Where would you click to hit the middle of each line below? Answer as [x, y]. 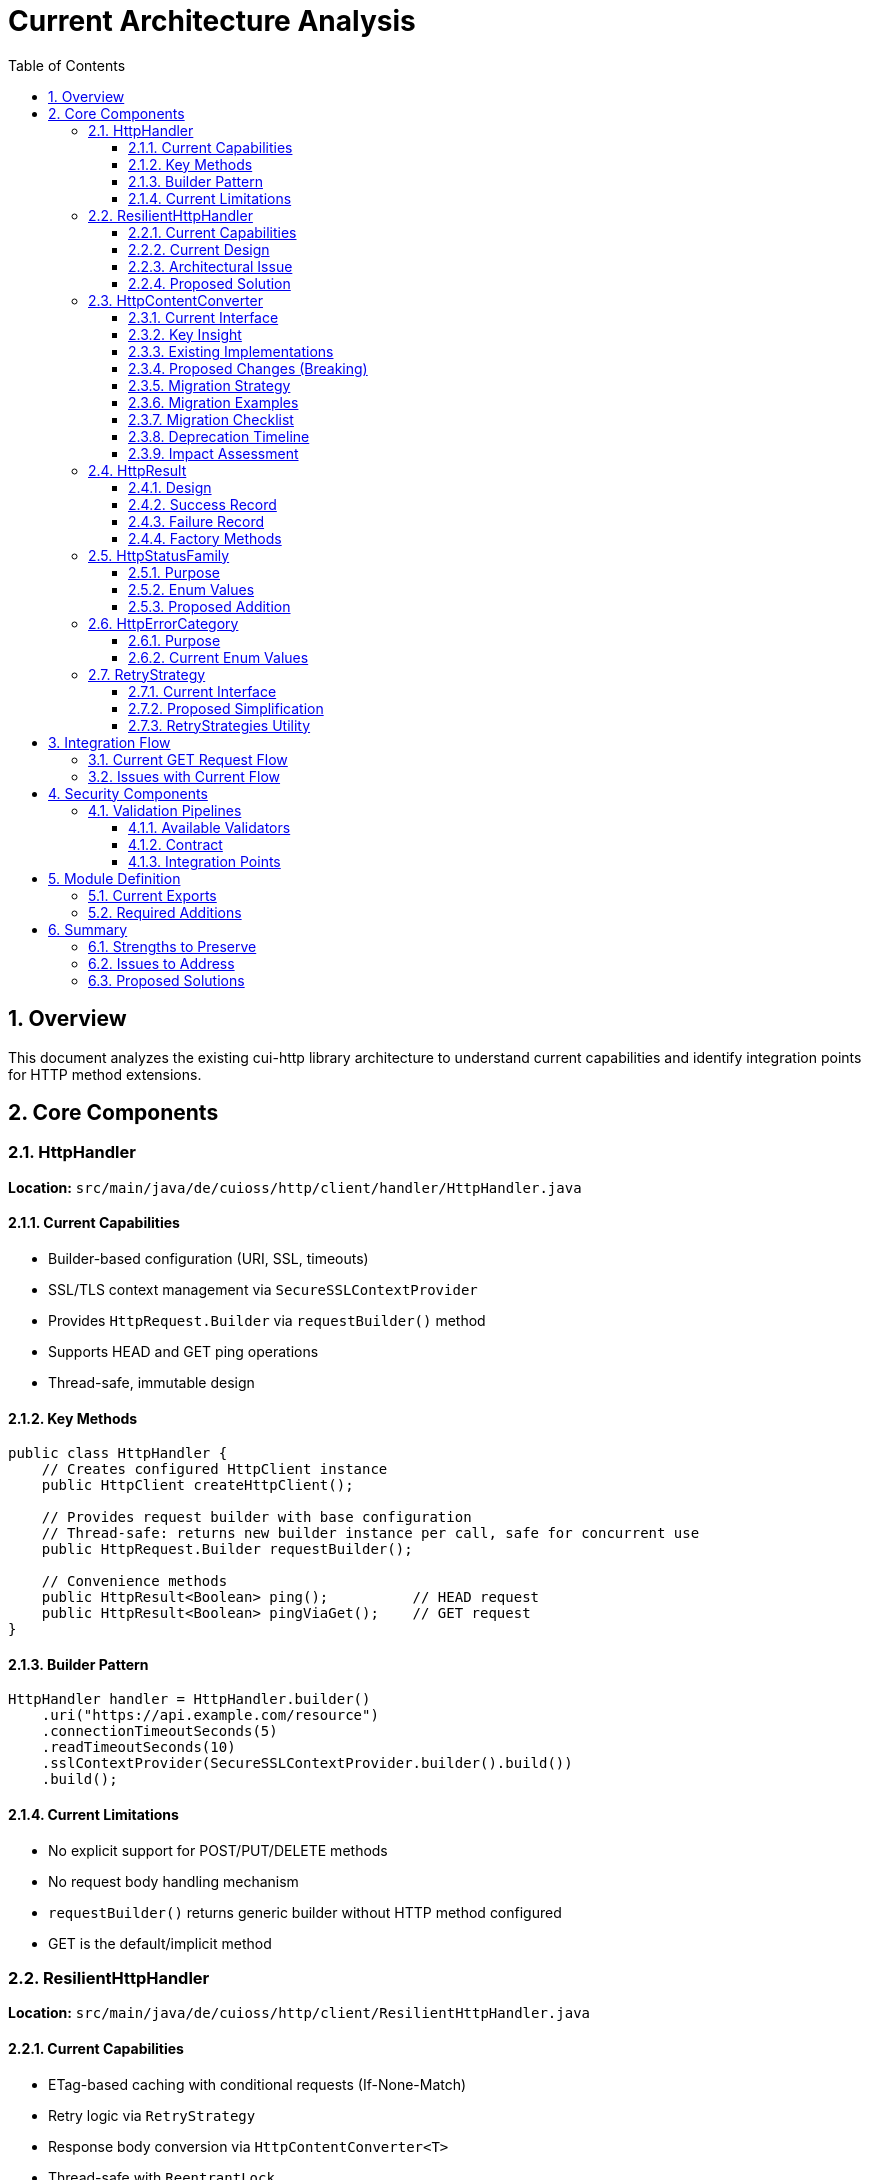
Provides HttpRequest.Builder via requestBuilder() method [267, 1321]
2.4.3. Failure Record [196, 521]
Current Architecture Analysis [212, 21]
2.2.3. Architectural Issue [210, 266]
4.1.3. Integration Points [204, 861]
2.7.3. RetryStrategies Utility [219, 725]
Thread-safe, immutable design [151, 1383]
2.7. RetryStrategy [147, 674]
